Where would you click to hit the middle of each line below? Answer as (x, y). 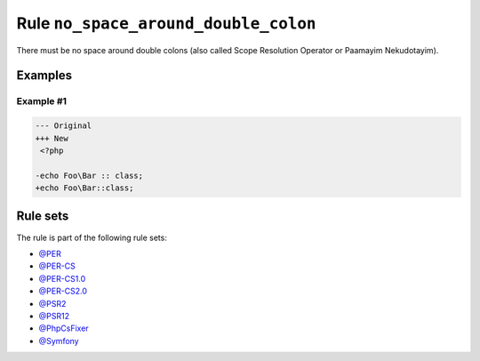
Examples (44, 76)
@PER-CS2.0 (63, 291)
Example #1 (41, 101)
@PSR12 (54, 316)
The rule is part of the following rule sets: (92, 237)
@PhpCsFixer (64, 328)
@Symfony (59, 341)
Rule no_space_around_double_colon (166, 23)
